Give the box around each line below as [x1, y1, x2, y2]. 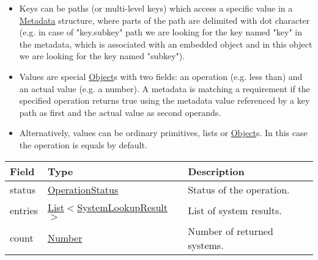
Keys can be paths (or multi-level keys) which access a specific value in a [19, 2, 293, 14]
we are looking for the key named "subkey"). [19, 49, 185, 62]
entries [10, 203, 38, 217]
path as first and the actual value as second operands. [19, 106, 221, 118]
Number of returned [188, 223, 273, 238]
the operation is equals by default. [19, 138, 147, 151]
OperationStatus [47, 182, 119, 197]
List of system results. [188, 203, 282, 217]
